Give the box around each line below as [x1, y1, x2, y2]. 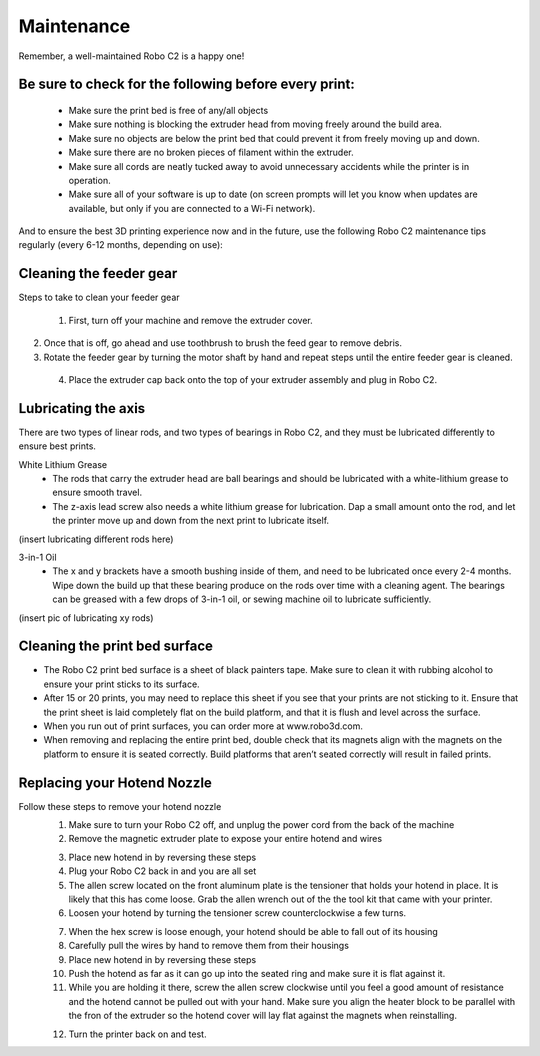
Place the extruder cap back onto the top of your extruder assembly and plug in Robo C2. [68, 373, 438, 385]
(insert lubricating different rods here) [18, 533, 174, 545]
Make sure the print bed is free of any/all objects [68, 104, 269, 116]
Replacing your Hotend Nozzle [18, 774, 212, 791]
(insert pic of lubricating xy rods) [18, 611, 154, 624]
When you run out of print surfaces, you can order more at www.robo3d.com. [43, 720, 364, 732]
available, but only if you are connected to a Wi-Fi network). [68, 202, 316, 214]
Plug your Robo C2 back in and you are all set [68, 865, 257, 877]
